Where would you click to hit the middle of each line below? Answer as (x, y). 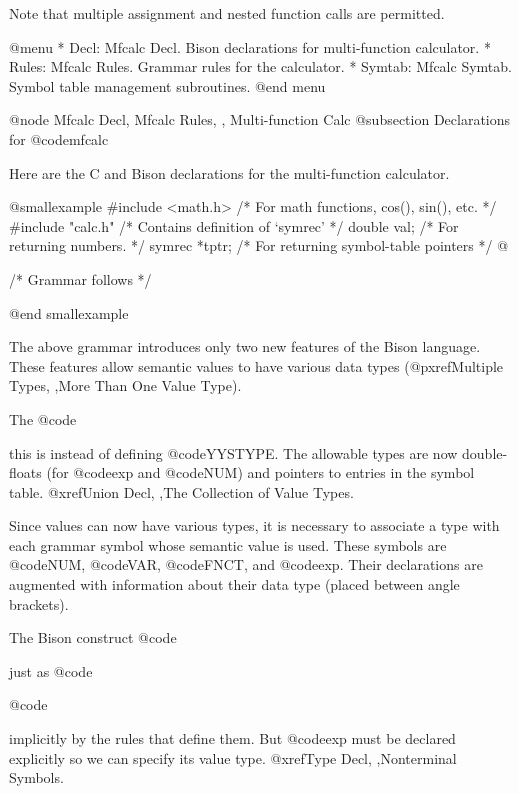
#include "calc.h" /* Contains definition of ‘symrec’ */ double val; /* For (234, 225)
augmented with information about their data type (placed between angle (234, 584)
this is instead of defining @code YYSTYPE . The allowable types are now (233, 452)
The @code (43, 418)
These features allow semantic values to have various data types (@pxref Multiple (256, 365)
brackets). (39, 603)
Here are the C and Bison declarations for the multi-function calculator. (229, 172)
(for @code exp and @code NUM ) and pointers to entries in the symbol (260, 472)
